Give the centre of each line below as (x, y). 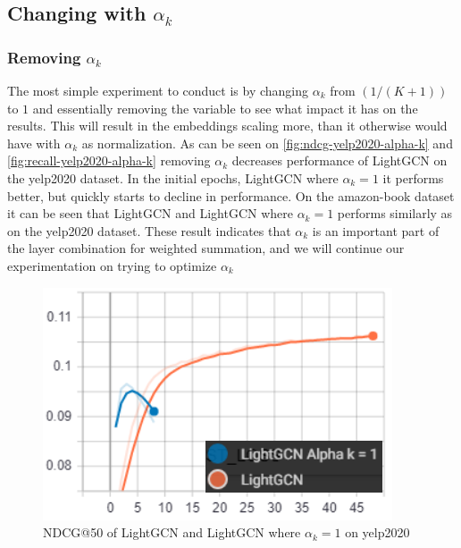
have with (34, 143)
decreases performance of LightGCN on (339, 160)
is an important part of (376, 230)
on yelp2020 (377, 532)
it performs (413, 177)
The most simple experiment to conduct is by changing (158, 90)
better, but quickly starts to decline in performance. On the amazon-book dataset (231, 195)
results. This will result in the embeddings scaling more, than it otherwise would (227, 126)
